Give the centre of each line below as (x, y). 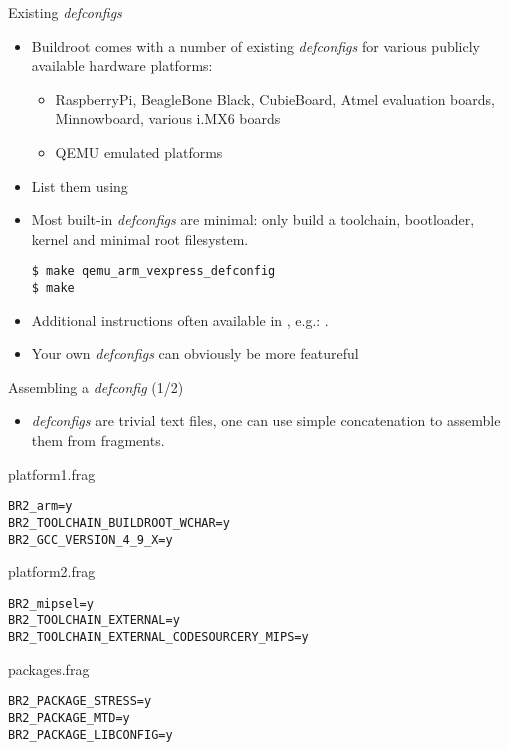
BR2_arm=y (40, 506)
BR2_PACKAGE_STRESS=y (80, 701)
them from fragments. (98, 440)
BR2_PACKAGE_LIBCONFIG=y (90, 734)
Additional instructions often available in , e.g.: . (180, 319)
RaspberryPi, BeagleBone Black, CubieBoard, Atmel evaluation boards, (275, 98)
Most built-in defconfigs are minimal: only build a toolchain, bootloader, (253, 219)
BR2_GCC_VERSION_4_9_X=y (90, 539)
